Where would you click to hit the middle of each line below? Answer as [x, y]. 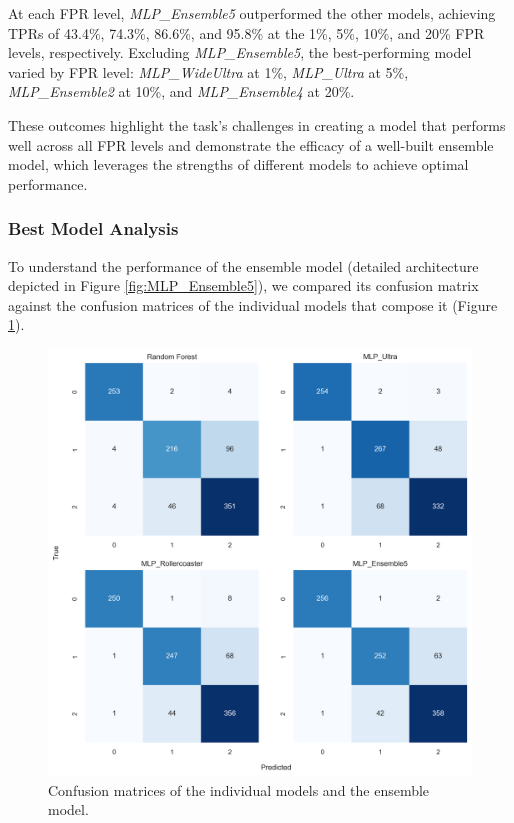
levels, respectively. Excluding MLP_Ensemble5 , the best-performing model [240, 52]
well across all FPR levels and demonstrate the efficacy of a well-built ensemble [251, 144]
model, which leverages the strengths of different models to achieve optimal [238, 164]
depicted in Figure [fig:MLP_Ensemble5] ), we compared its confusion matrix [243, 285]
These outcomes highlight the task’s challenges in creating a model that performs [257, 124]
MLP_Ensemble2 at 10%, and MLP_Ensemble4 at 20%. [181, 91]
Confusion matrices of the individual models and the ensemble [239, 789]
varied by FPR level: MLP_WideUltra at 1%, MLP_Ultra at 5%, [208, 71]
